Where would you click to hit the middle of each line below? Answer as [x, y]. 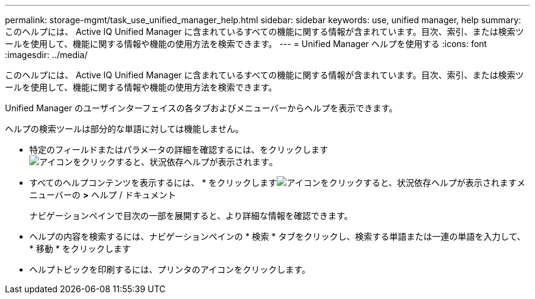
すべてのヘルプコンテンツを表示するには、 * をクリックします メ [278, 183]
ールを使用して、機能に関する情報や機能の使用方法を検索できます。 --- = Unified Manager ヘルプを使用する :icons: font [246, 44]
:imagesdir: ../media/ [46, 55]
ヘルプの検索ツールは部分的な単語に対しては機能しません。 [124, 129]
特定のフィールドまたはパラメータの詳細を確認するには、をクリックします [179, 149]
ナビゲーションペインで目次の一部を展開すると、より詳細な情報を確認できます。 [191, 216]
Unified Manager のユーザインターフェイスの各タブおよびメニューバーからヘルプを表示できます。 [201, 108]
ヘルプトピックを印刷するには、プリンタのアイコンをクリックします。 [170, 269]
